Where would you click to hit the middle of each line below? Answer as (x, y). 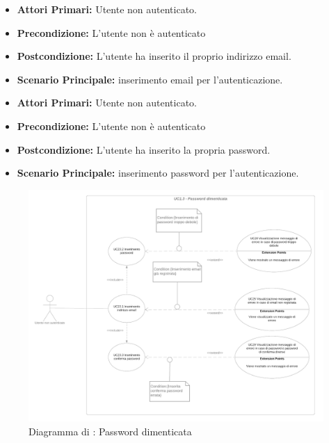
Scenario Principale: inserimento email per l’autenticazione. (150, 79)
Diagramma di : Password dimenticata (110, 432)
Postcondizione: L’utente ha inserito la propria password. (144, 149)
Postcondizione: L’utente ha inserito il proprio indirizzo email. (154, 56)
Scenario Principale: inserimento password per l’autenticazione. (158, 173)
